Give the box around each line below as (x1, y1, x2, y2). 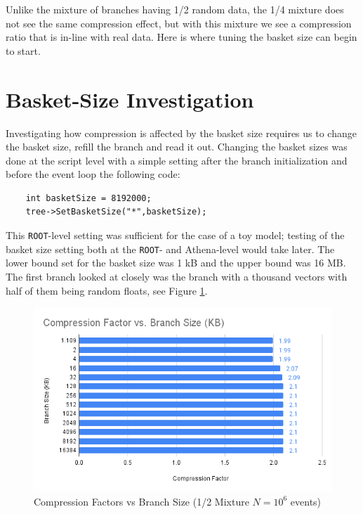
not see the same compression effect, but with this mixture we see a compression (6, 15, 352, 30)
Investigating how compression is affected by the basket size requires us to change (6, 125, 357, 140)
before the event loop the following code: (6, 167, 180, 181)
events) (290, 494, 322, 508)
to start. (6, 43, 41, 58)
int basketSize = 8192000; (25, 193, 152, 203)
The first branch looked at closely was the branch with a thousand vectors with (6, 269, 348, 283)
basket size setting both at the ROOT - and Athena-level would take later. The (6, 241, 335, 256)
